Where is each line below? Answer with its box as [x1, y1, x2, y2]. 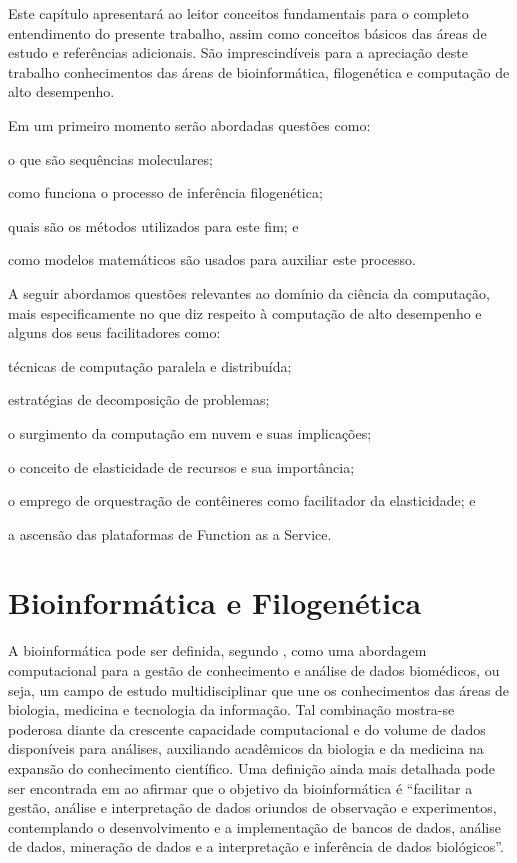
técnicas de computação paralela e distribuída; [8, 355, 292, 376]
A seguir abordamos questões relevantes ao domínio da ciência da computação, [8, 282, 490, 303]
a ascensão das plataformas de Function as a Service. [8, 523, 332, 544]
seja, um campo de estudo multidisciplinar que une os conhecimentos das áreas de [8, 679, 510, 700]
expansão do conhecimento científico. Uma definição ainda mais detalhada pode [8, 757, 496, 778]
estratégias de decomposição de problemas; [8, 389, 270, 410]
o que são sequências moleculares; [8, 148, 213, 169]
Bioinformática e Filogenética [8, 582, 422, 623]
